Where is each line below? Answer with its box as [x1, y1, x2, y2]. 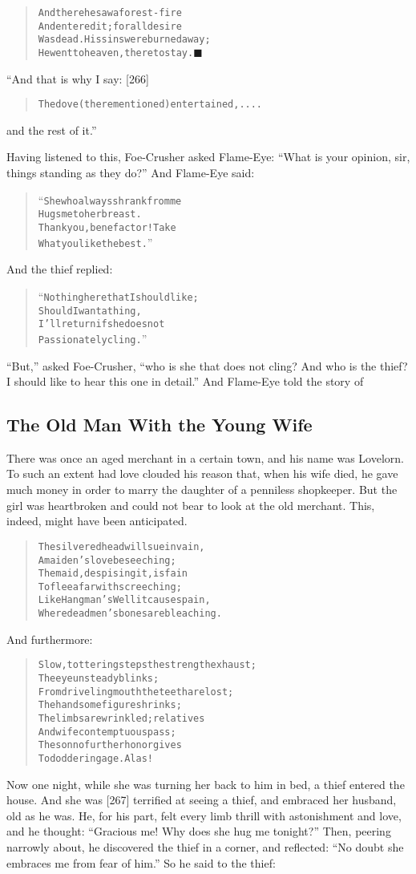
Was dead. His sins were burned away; [38, 34, 211, 46]
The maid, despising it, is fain [38, 568, 188, 580]
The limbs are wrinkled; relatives [38, 713, 205, 725]
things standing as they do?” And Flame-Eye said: [6, 164, 255, 181]
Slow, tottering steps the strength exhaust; [38, 659, 256, 671]
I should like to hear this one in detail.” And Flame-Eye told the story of [6, 373, 364, 390]
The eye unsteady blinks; [38, 673, 160, 685]
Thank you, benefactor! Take [38, 221, 176, 233]
